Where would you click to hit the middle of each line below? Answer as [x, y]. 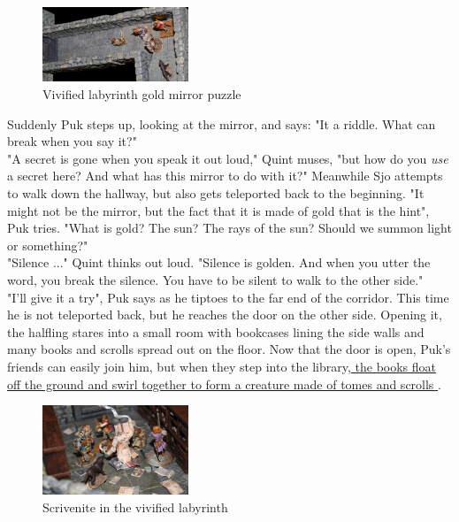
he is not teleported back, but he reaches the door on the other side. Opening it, [225, 315]
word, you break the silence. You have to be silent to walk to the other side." [215, 279]
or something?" [48, 245]
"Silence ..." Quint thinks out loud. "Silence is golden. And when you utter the [219, 262]
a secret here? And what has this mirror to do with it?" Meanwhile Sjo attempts [225, 176]
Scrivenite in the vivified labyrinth [135, 507]
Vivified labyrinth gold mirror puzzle [142, 94]
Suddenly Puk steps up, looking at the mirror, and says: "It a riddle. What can [222, 123]
